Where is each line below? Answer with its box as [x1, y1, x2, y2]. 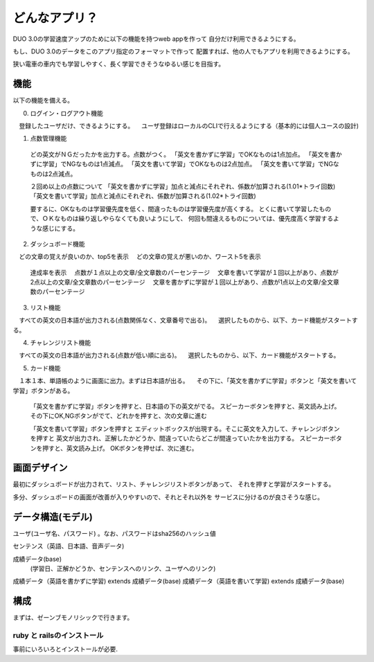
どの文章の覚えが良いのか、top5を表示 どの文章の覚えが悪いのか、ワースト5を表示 [18, 253, 261, 261]
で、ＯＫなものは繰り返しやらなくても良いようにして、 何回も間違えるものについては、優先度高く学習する [30, 215, 334, 223]
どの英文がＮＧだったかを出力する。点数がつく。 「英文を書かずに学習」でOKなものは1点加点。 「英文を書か [30, 150, 342, 159]
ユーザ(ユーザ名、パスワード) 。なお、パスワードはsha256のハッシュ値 [12, 529, 216, 537]
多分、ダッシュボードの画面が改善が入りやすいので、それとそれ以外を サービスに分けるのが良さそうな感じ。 [12, 492, 323, 501]
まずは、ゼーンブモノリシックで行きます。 [12, 614, 134, 622]
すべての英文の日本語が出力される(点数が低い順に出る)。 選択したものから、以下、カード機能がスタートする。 [18, 351, 340, 359]
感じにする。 [42, 224, 80, 232]
